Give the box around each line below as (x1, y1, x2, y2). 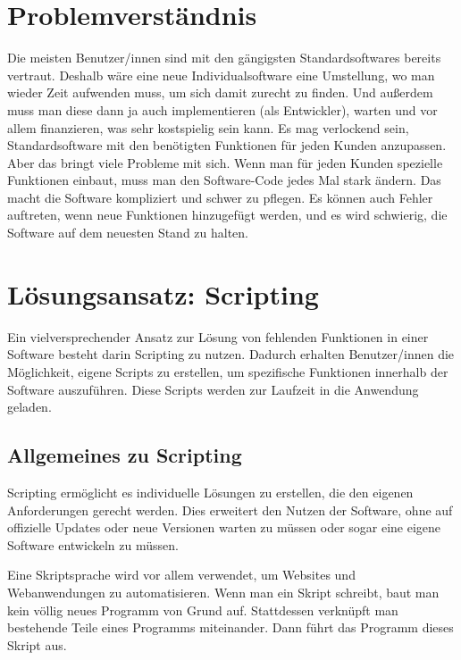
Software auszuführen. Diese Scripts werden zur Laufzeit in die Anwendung (7, 380, 419, 398)
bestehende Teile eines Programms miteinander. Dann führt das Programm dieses (7, 618, 454, 637)
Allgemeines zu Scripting (7, 441, 242, 469)
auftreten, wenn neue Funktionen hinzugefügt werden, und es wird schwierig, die (7, 205, 448, 224)
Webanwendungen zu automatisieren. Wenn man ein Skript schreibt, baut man (7, 582, 440, 601)
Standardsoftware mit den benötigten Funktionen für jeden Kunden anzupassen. (7, 136, 447, 155)
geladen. (7, 397, 52, 416)
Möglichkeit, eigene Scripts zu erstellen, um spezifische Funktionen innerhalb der (7, 362, 448, 380)
